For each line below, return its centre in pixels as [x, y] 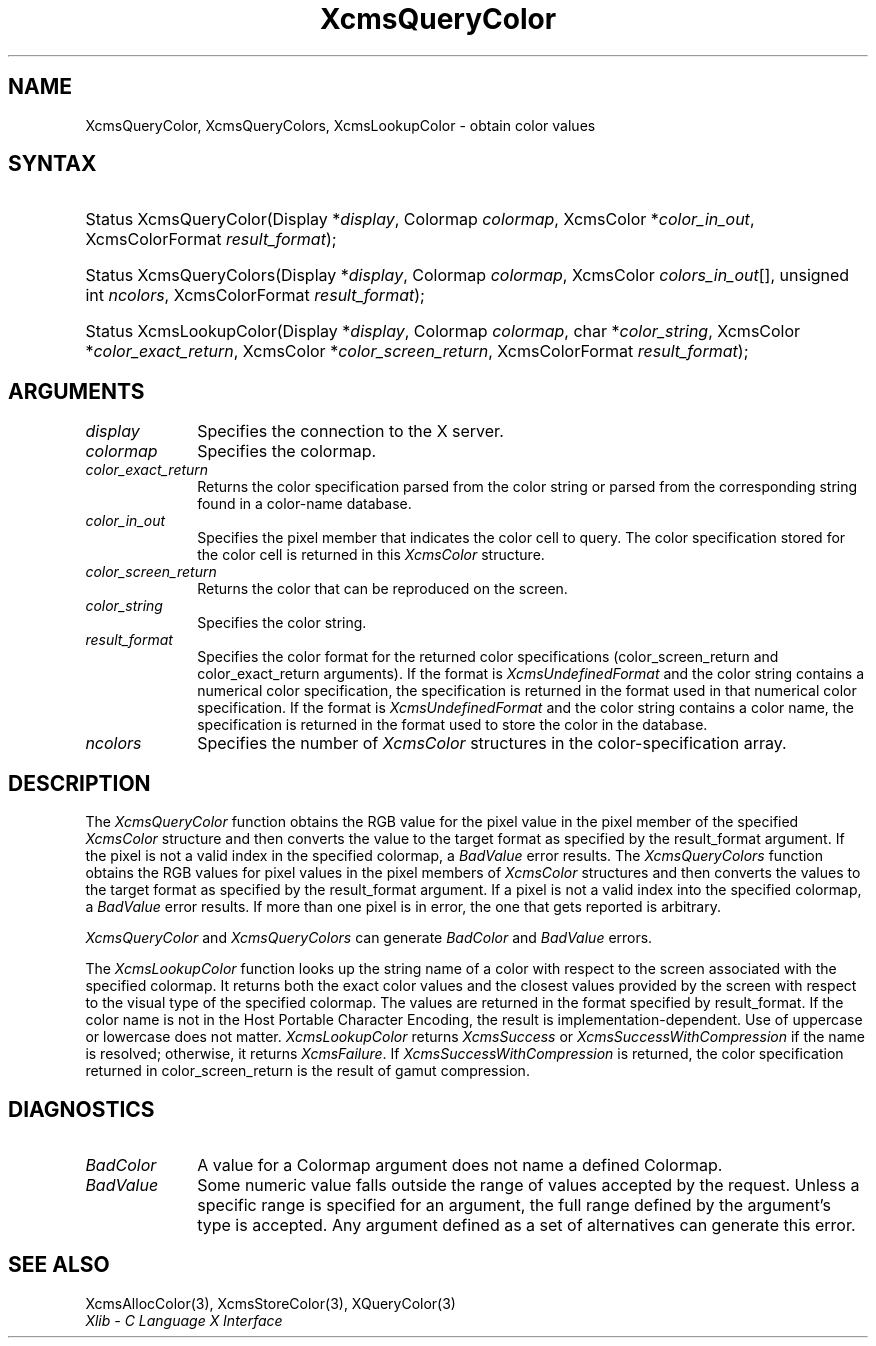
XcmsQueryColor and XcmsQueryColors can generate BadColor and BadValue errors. [369, 938]
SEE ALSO [59, 1265]
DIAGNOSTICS [81, 1109]
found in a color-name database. [304, 504]
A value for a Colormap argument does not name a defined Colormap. [460, 1164]
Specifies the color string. [282, 623]
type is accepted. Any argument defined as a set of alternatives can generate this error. [526, 1224]
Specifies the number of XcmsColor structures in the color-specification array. [492, 743]
